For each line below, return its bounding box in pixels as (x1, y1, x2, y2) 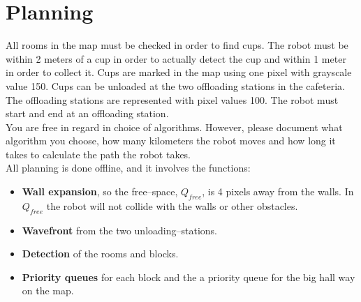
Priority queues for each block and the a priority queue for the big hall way (22, 269, 355, 284)
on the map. (22, 283, 74, 298)
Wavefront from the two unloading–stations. (22, 222, 217, 237)
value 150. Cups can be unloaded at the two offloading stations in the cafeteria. (6, 78, 345, 93)
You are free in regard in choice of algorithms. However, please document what (6, 119, 343, 134)
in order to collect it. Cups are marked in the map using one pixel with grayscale (6, 65, 352, 80)
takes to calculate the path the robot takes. (6, 146, 191, 161)
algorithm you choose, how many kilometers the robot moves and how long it (6, 133, 336, 148)
